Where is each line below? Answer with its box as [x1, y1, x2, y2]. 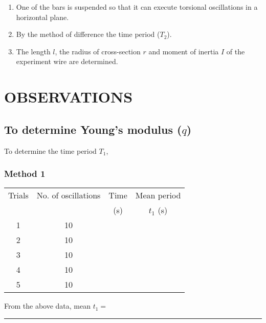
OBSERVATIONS [4, 86, 133, 107]
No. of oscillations [36, 189, 101, 201]
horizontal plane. [16, 11, 69, 22]
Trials [8, 189, 29, 201]
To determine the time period [4, 145, 97, 156]
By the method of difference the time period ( [16, 29, 160, 39]
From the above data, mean [4, 300, 91, 311]
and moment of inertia [148, 46, 219, 56]
